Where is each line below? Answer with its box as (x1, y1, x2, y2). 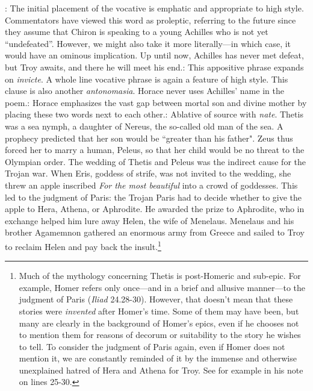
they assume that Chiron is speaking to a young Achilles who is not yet (5, 25, 268, 38)
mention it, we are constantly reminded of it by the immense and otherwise (19, 352, 297, 364)
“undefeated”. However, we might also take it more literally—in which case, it (5, 37, 291, 49)
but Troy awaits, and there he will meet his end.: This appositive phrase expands (5, 60, 304, 73)
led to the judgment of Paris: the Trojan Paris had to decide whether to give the (5, 190, 302, 203)
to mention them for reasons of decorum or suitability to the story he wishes (19, 328, 301, 341)
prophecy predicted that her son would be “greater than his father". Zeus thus (5, 131, 293, 144)
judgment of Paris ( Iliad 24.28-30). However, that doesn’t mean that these (19, 293, 293, 305)
